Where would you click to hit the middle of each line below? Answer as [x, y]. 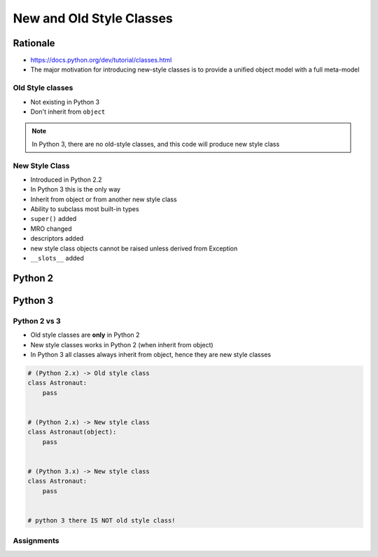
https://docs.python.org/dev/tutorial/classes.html [101, 60]
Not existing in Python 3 [65, 102]
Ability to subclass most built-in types [85, 209]
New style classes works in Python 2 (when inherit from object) [122, 344]
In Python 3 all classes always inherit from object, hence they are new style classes [151, 354]
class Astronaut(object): [72, 432]
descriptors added [57, 239]
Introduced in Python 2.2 [66, 180]
